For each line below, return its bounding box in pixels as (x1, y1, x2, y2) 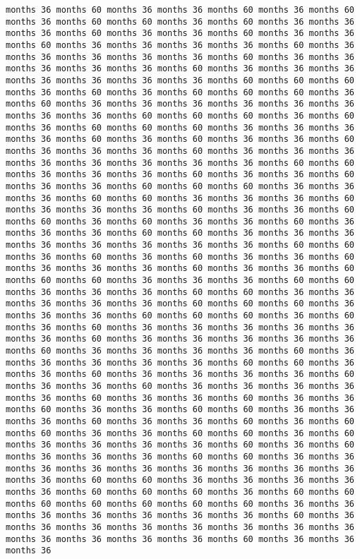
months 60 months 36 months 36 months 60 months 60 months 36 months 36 (6, 404, 354, 415)
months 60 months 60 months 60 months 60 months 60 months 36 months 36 (6, 498, 354, 509)
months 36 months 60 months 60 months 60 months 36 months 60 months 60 (6, 486, 354, 497)
